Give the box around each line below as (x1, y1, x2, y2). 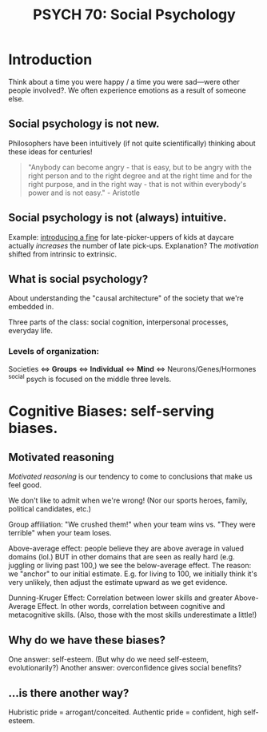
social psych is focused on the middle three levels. (8, 372, 172, 384)
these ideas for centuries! (8, 146, 93, 157)
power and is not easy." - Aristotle (27, 188, 140, 197)
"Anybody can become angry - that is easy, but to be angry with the (27, 162, 252, 172)
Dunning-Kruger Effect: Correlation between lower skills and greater (8, 593, 233, 603)
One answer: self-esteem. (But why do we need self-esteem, (8, 654, 209, 664)
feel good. (8, 480, 42, 490)
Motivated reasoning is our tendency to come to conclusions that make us (8, 471, 253, 481)
